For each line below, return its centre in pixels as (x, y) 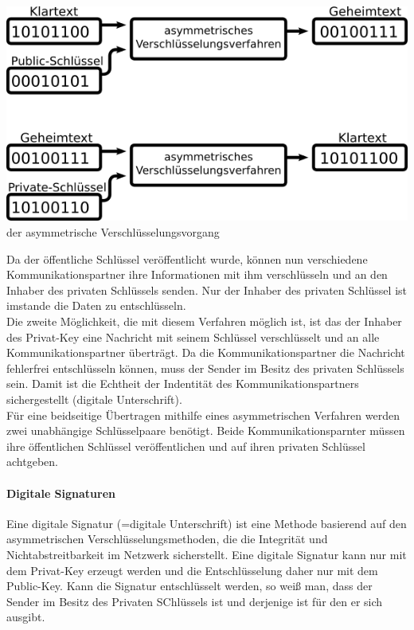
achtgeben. (32, 462)
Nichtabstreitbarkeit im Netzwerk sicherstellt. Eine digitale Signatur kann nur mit (207, 554)
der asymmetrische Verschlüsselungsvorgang (113, 232)
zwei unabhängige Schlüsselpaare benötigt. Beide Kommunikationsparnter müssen (206, 430)
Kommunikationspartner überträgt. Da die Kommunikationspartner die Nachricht (206, 352)
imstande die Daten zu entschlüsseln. (96, 305)
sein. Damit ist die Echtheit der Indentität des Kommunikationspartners (183, 383)
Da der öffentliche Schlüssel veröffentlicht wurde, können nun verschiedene (187, 258)
